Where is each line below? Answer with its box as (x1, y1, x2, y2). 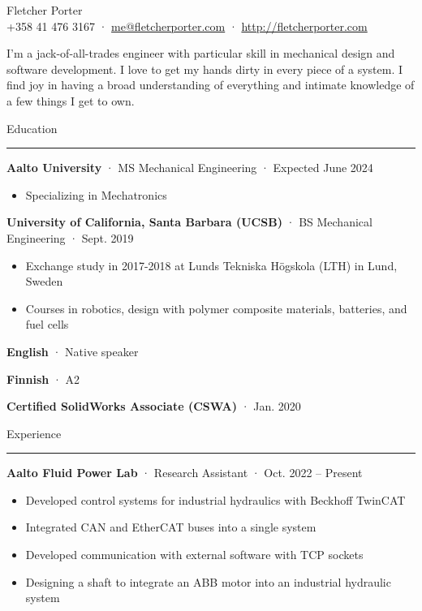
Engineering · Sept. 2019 (6, 229, 134, 246)
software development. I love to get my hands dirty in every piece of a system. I (6, 60, 403, 77)
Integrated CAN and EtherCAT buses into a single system (25, 518, 316, 536)
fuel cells (25, 316, 69, 333)
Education (6, 119, 58, 136)
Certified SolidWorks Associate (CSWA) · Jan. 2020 (6, 398, 301, 415)
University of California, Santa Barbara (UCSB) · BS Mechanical (6, 213, 372, 230)
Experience (6, 424, 62, 441)
